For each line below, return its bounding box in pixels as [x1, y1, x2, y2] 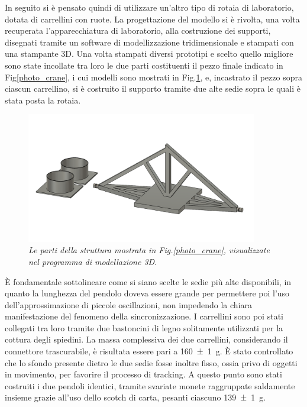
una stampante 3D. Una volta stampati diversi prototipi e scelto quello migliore [5, 47, 293, 60]
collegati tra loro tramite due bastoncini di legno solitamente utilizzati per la [5, 321, 283, 334]
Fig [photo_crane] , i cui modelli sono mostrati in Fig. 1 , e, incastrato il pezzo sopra [5, 70, 302, 83]
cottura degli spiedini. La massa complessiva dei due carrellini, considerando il [5, 333, 288, 345]
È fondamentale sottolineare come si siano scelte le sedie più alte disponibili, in [5, 275, 292, 288]
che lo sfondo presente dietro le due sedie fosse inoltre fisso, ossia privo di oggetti [5, 356, 298, 369]
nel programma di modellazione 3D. [28, 255, 157, 267]
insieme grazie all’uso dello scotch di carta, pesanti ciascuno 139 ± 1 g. [5, 391, 266, 403]
